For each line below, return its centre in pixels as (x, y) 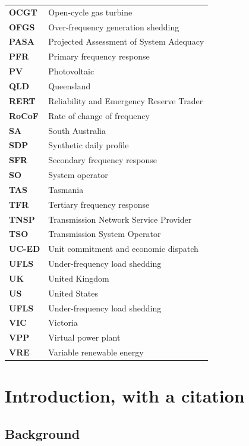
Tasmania (66, 189)
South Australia (77, 130)
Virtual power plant (84, 337)
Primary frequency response (99, 56)
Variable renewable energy (96, 352)
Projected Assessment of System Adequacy (126, 41)
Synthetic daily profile (89, 145)
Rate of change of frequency (99, 115)
